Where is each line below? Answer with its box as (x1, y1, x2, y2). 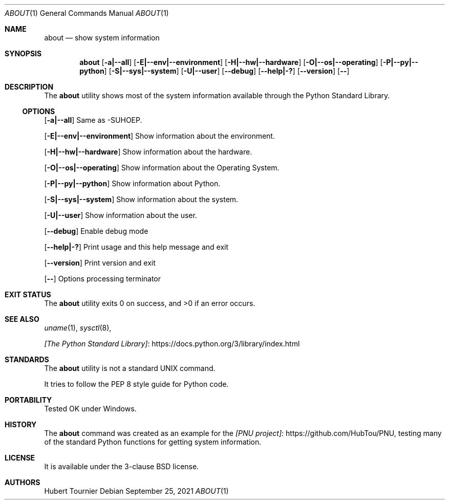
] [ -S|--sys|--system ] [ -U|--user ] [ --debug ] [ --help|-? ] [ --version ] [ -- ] (104, 67, 350, 75)
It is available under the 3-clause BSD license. (44, 462, 199, 471)
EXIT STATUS (5, 290, 51, 299)
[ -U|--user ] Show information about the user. (44, 211, 197, 220)
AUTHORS (5, 478, 40, 487)
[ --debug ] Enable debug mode (44, 227, 148, 235)
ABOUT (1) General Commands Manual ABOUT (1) (5, 9, 169, 17)
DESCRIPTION (5, 82, 54, 91)
